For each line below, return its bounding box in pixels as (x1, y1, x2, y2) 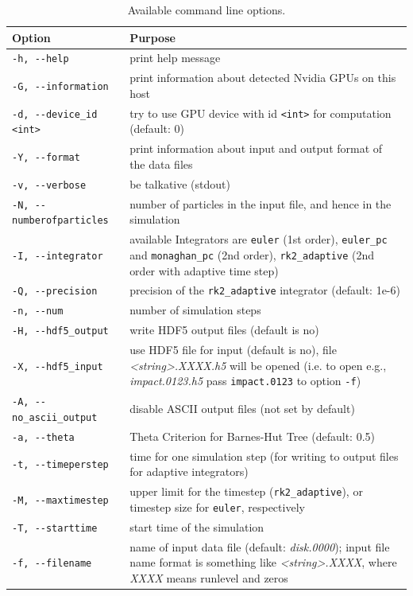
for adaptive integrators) (129, 463, 249, 480)
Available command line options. (127, 2, 286, 18)
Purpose (129, 29, 176, 45)
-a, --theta (12, 431, 75, 443)
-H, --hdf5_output (12, 325, 109, 337)
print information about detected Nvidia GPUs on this (129, 69, 396, 86)
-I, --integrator (12, 250, 103, 262)
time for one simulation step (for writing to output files (129, 447, 399, 464)
